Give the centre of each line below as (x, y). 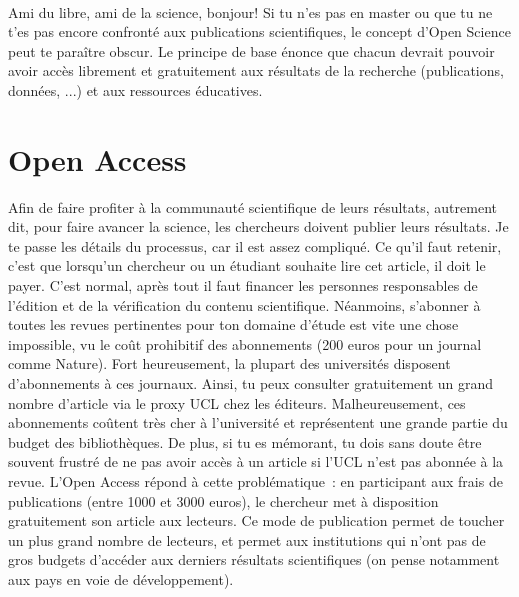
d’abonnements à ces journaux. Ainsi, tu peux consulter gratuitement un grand (251, 383)
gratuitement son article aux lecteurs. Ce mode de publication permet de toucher (256, 520)
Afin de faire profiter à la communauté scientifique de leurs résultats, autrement (252, 206)
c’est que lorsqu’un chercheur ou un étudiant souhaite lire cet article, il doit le (247, 265)
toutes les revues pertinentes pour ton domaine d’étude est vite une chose (233, 324)
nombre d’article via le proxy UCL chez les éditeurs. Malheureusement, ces (237, 402)
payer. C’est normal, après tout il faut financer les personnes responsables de (243, 285)
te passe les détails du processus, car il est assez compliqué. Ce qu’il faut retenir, (255, 245)
